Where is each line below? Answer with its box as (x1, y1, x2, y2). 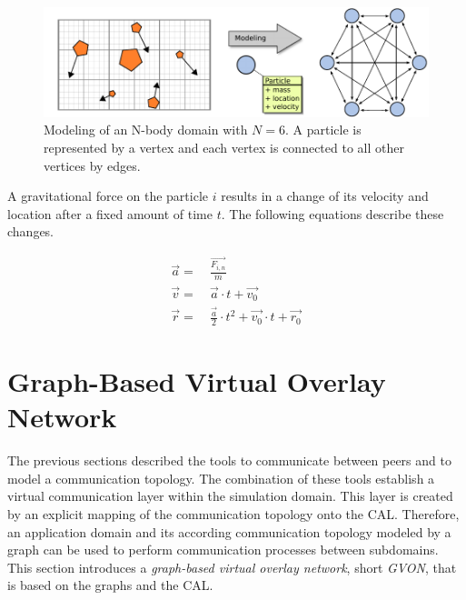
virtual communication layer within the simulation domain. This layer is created (7, 486, 453, 505)
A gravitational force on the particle (7, 186, 209, 205)
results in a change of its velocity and (221, 186, 429, 205)
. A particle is (285, 120, 362, 139)
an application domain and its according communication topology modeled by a (7, 522, 451, 541)
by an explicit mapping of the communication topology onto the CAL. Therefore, (7, 505, 460, 524)
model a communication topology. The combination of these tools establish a (7, 468, 435, 487)
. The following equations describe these (221, 204, 444, 223)
